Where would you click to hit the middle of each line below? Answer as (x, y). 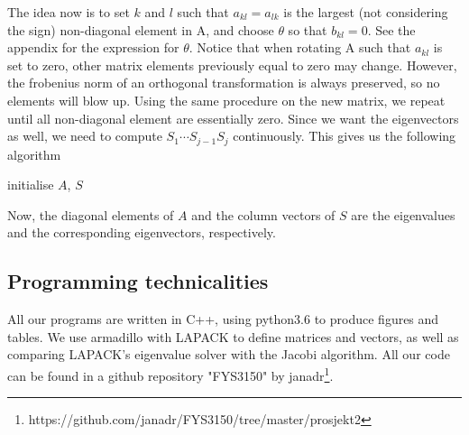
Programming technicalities (138, 281)
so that (308, 29)
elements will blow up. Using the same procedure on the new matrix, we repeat (226, 100)
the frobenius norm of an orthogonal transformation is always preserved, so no (224, 83)
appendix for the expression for (93, 47)
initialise (31, 185)
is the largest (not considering (366, 12)
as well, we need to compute (85, 136)
